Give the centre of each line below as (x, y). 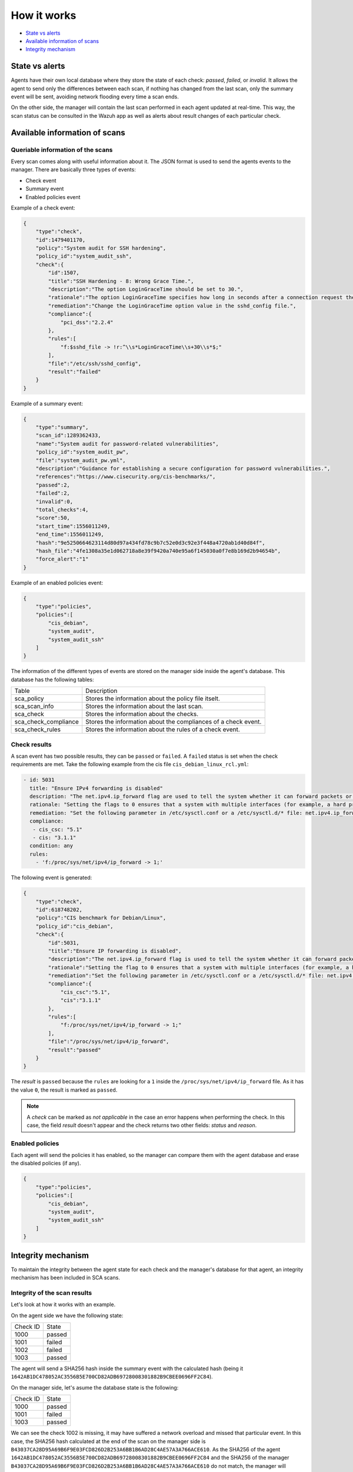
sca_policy (29, 699)
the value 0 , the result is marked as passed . (64, 1090)
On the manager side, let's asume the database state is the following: (95, 1387)
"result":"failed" (74, 372)
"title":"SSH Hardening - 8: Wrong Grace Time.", (121, 281)
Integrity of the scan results (51, 1292)
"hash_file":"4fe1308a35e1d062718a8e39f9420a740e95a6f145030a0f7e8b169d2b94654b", (158, 551)
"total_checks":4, (62, 510)
